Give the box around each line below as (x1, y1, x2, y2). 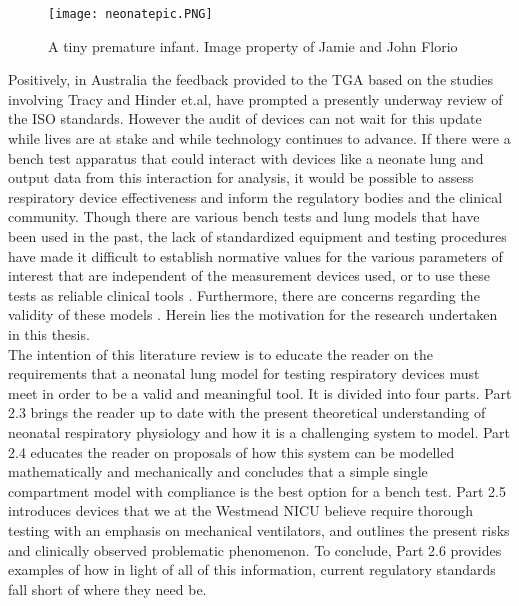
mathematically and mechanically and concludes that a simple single (8, 461, 428, 482)
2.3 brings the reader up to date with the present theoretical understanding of (8, 402, 486, 423)
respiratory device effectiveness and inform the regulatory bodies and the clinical (8, 186, 503, 207)
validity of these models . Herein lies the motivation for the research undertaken (8, 304, 498, 325)
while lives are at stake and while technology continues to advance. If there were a (8, 128, 511, 149)
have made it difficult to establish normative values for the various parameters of (8, 245, 503, 266)
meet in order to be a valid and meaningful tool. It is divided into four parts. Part (8, 382, 512, 403)
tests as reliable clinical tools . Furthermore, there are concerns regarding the (8, 284, 480, 305)
